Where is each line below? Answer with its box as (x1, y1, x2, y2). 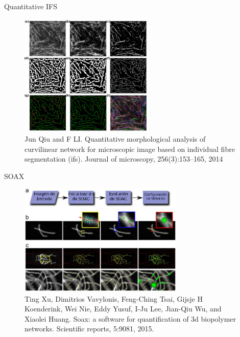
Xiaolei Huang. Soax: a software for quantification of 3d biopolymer (25, 313, 236, 324)
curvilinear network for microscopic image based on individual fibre (25, 143, 235, 154)
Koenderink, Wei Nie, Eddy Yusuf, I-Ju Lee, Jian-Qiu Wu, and (25, 303, 222, 314)
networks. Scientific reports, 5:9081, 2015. (25, 323, 154, 334)
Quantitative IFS (4, 1, 58, 11)
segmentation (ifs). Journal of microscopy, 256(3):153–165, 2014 (25, 153, 223, 164)
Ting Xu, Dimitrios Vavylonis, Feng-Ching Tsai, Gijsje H (25, 293, 203, 304)
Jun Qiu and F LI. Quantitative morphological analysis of (25, 133, 206, 144)
